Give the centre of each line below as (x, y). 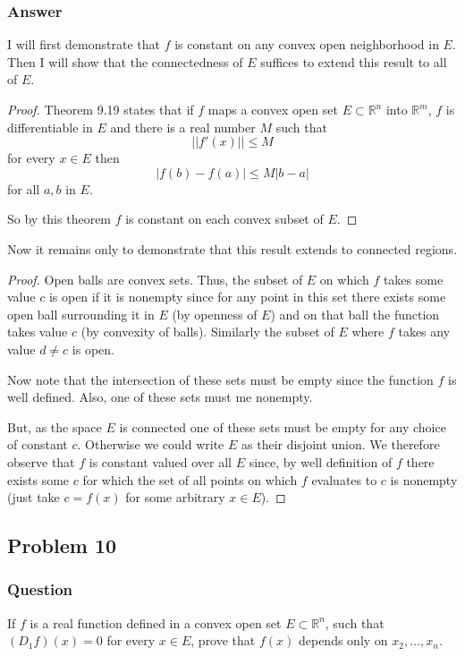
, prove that (223, 640)
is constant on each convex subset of (224, 219)
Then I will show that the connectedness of (125, 61)
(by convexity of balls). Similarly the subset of (207, 332)
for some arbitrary (175, 497)
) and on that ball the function (355, 314)
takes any (424, 332)
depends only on (343, 640)
